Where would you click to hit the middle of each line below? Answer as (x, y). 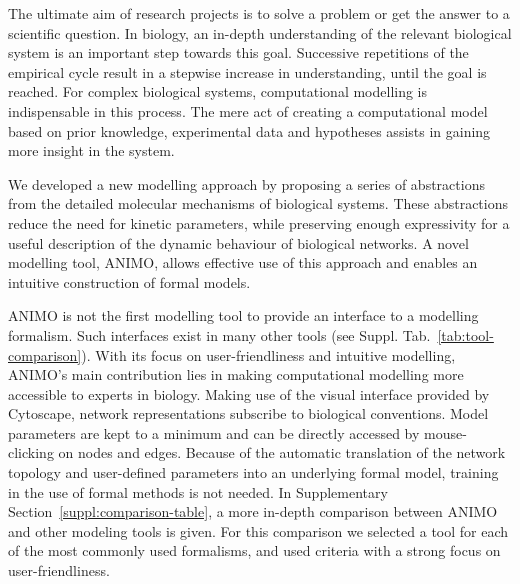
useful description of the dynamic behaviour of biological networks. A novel (238, 242)
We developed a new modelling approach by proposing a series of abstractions (246, 183)
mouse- (445, 432)
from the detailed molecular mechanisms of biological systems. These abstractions (258, 203)
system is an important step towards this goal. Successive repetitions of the (238, 52)
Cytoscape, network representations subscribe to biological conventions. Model (248, 413)
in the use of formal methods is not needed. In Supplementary (198, 491)
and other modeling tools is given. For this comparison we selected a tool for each (258, 530)
